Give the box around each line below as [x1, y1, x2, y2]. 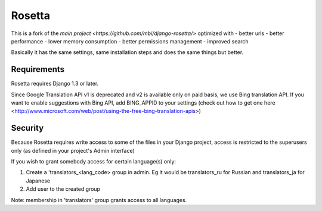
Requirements [11, 64, 65, 74]
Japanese [26, 177, 51, 184]
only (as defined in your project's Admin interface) [11, 147, 135, 154]
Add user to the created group [26, 185, 101, 193]
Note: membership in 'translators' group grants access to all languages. [11, 196, 187, 203]
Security [11, 123, 44, 133]
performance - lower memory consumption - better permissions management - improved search [11, 37, 249, 45]
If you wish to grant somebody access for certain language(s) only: [11, 158, 176, 165]
